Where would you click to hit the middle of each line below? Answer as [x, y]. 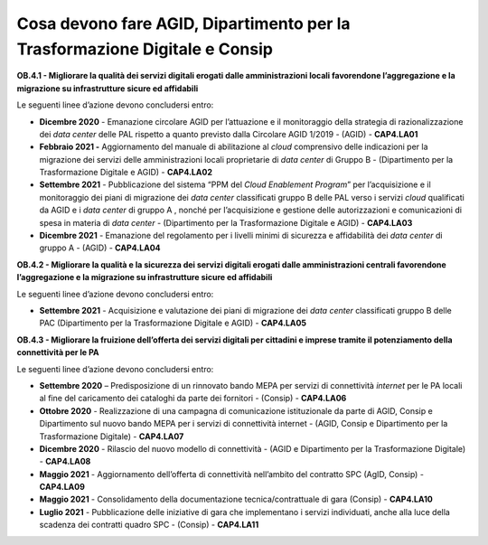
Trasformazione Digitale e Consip [145, 49]
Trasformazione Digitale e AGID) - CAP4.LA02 [126, 173]
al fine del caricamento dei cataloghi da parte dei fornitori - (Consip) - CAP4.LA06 [193, 399]
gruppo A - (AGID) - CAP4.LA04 [100, 248]
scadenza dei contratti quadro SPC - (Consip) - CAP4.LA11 [149, 525]
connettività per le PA [58, 352]
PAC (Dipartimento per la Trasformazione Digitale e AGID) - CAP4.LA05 [173, 323]
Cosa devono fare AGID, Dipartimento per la [183, 23]
